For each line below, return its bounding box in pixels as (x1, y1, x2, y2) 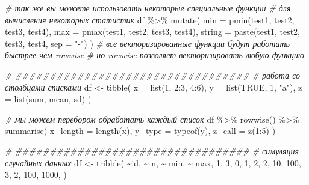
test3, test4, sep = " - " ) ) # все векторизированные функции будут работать (5, 37, 290, 49)
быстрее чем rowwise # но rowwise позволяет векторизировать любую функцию (5, 49, 304, 61)
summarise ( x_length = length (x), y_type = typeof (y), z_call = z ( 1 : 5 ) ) (5, 124, 276, 137)
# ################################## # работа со (5, 68, 300, 81)
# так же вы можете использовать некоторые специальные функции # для (5, 2, 291, 14)
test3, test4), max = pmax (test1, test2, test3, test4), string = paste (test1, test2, (5, 25, 301, 38)
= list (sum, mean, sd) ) (5, 92, 92, 105)
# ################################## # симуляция (5, 144, 299, 157)
